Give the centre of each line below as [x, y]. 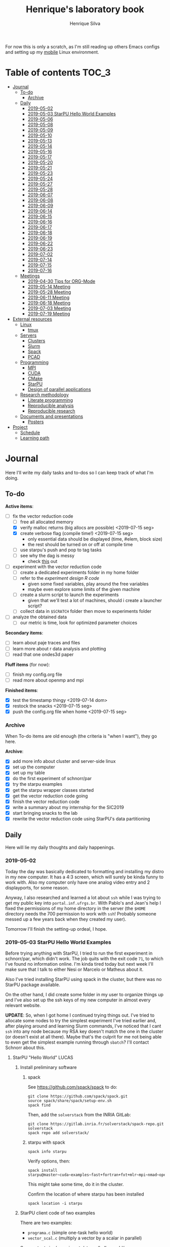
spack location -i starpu [55, 1204]
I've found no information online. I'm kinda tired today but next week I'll [79, 964]
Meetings [30, 276]
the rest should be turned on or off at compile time [80, 544]
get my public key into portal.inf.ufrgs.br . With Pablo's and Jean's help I [83, 903]
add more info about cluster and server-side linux [64, 761]
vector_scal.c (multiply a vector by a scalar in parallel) [85, 1238]
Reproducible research [51, 411]
